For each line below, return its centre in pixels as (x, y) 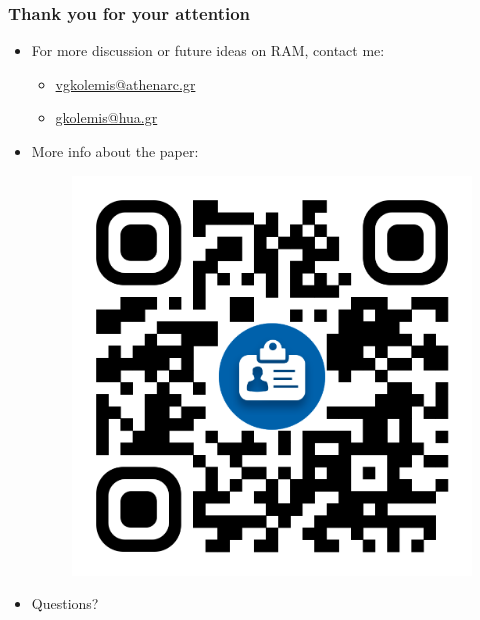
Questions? (65, 603)
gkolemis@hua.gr (106, 117)
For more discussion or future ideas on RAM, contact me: (208, 50)
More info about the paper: (115, 151)
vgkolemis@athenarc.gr (125, 83)
